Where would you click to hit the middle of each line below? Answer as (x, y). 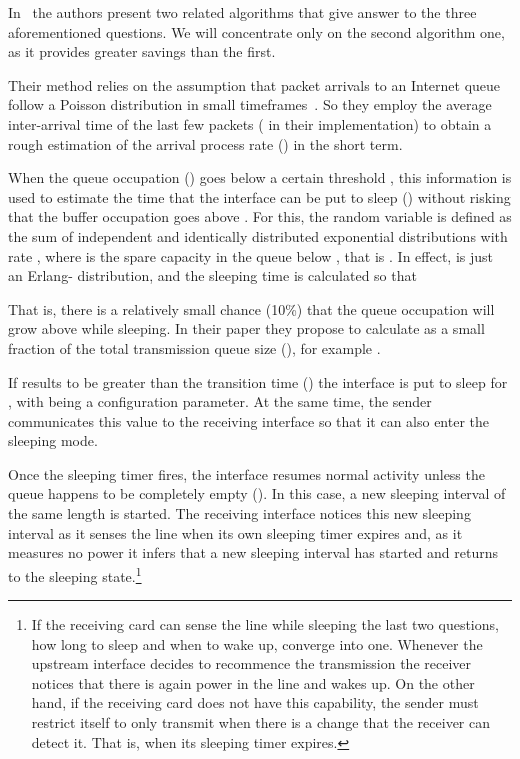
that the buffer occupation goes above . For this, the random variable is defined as (260, 216)
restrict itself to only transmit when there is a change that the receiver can (261, 722)
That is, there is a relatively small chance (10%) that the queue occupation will (251, 308)
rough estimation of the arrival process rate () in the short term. (205, 143)
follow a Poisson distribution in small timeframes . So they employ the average (250, 104)
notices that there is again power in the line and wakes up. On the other (253, 682)
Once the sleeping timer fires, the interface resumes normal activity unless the (246, 473)
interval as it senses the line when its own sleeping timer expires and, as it (235, 532)
